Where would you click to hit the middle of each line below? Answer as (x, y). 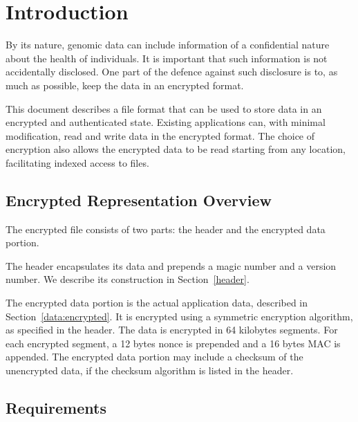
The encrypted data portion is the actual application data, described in (157, 303)
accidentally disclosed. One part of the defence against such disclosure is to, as (172, 72)
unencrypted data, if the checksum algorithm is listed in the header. (150, 370)
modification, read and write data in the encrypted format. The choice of (160, 135)
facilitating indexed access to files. (77, 162)
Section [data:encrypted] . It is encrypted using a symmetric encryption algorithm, (179, 316)
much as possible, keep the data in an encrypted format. (125, 85)
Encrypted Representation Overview (139, 200)
